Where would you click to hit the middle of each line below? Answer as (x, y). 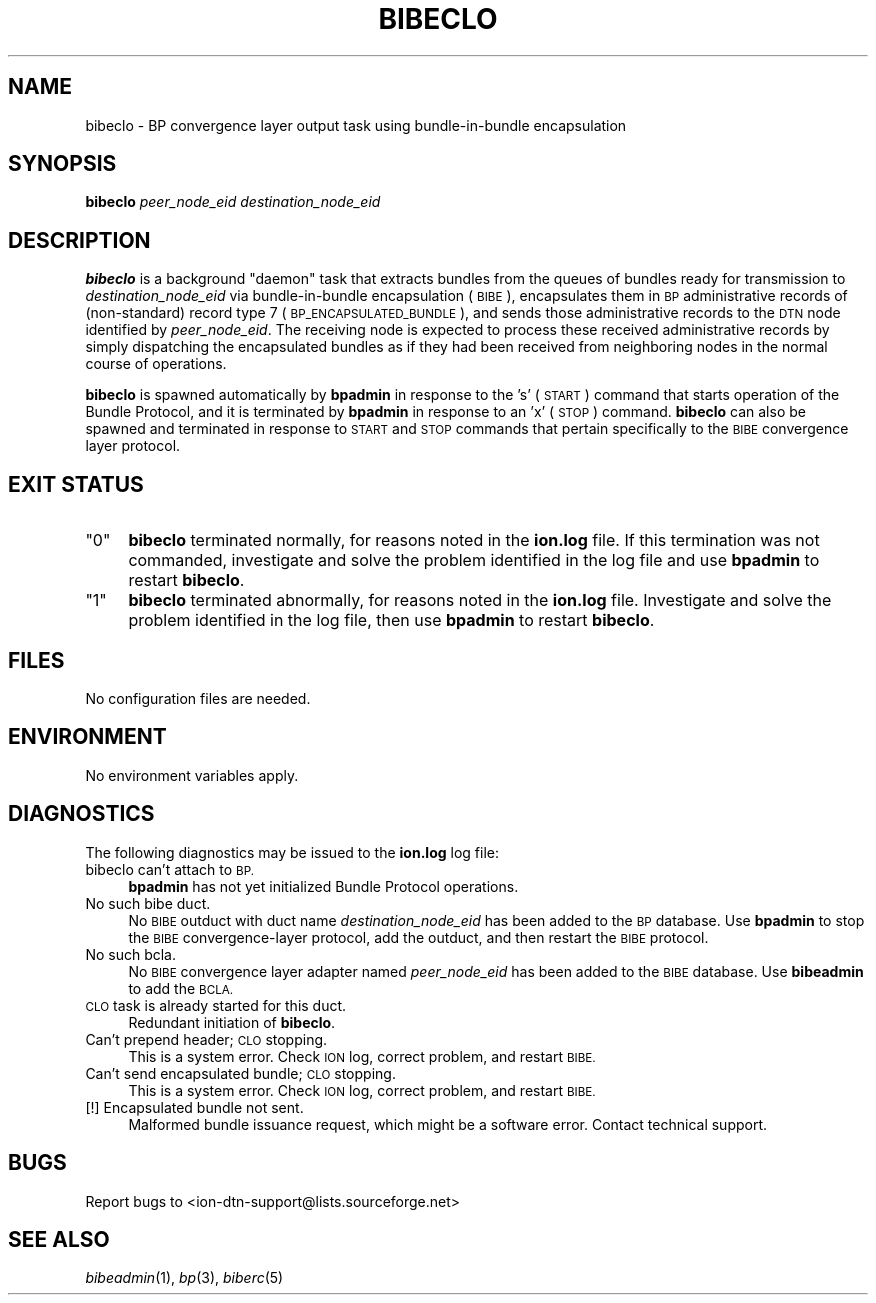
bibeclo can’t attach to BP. (170, 869)
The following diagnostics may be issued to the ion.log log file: (292, 852)
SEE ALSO (59, 1239)
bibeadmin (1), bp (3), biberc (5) (184, 1278)
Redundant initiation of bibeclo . (232, 1022)
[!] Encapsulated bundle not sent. (194, 1107)
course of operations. (156, 364)
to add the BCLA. (181, 988)
